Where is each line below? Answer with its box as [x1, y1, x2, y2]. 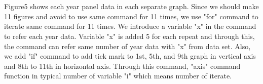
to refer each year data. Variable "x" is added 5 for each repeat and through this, [4, 30, 255, 41]
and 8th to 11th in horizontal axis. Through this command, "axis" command [4, 60, 241, 71]
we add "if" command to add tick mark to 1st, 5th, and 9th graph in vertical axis [4, 51, 256, 61]
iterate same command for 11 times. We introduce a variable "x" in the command [4, 21, 256, 31]
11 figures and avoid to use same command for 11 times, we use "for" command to [4, 11, 258, 21]
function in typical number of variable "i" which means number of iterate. [4, 70, 232, 81]
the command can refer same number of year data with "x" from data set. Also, [4, 40, 251, 51]
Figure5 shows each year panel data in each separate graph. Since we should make [4, 1, 259, 12]
